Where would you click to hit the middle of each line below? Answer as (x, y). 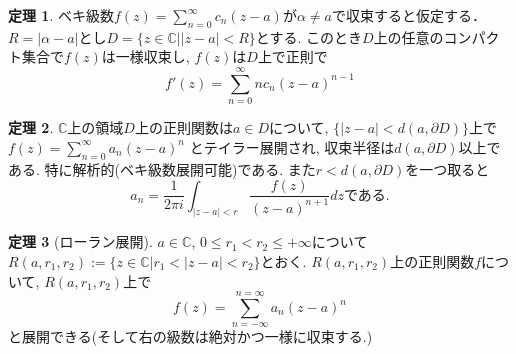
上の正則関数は (183, 127)
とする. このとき (308, 36)
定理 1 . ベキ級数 (61, 15)
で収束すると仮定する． (408, 15)
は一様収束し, (145, 56)
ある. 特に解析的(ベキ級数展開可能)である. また (162, 168)
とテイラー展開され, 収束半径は (292, 146)
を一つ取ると (447, 168)
